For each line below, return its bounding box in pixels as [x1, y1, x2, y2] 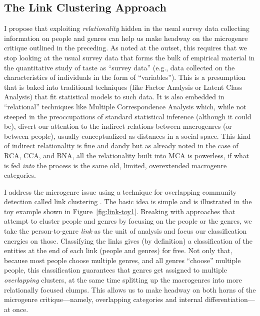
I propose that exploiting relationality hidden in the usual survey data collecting [4, 23, 249, 33]
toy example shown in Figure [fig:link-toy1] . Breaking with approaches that [4, 206, 235, 216]
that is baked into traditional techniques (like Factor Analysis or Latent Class [4, 81, 242, 92]
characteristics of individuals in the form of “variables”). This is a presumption [4, 72, 245, 82]
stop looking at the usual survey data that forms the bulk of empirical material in [4, 52, 255, 62]
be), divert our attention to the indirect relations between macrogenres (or [4, 121, 232, 131]
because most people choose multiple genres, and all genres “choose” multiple [4, 255, 241, 265]
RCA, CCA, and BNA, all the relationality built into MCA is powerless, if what [4, 150, 249, 160]
